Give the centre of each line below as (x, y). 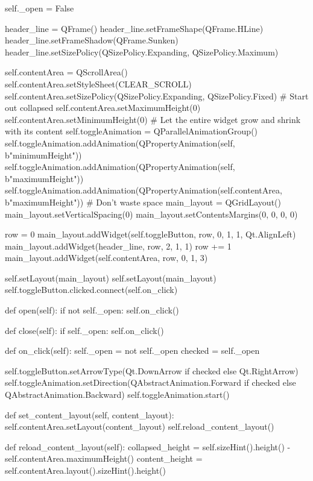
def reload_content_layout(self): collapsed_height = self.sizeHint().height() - (148, 446)
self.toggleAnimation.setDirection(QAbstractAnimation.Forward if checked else (150, 382)
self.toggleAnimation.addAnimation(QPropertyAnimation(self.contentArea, (144, 190)
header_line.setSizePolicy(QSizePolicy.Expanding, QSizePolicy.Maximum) (142, 52)
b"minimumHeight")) (43, 155)
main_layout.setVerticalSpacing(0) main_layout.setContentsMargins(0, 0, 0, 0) (151, 214)
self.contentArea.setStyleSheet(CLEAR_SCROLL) (98, 83)
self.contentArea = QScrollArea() (66, 72)
